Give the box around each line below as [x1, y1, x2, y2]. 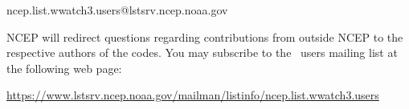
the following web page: [6, 59, 122, 76]
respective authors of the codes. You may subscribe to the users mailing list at [6, 44, 398, 61]
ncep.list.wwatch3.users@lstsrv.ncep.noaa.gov [6, 2, 228, 18]
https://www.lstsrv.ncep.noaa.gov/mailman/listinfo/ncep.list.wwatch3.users [6, 87, 379, 103]
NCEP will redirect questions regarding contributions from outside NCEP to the [6, 28, 403, 45]
